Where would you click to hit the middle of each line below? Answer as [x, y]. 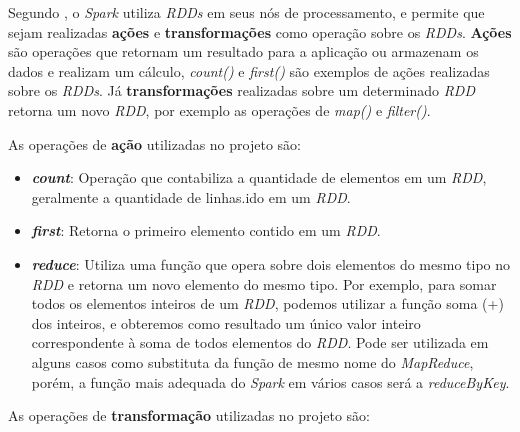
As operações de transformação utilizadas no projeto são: [189, 415]
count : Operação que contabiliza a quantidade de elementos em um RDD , [259, 177]
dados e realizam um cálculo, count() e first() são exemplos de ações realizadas [249, 70]
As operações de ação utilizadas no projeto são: [154, 143]
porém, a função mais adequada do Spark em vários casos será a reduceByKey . [270, 381]
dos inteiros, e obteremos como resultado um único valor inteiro [226, 322]
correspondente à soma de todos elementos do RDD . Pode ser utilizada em [260, 342]
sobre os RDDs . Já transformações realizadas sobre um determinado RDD [242, 90]
